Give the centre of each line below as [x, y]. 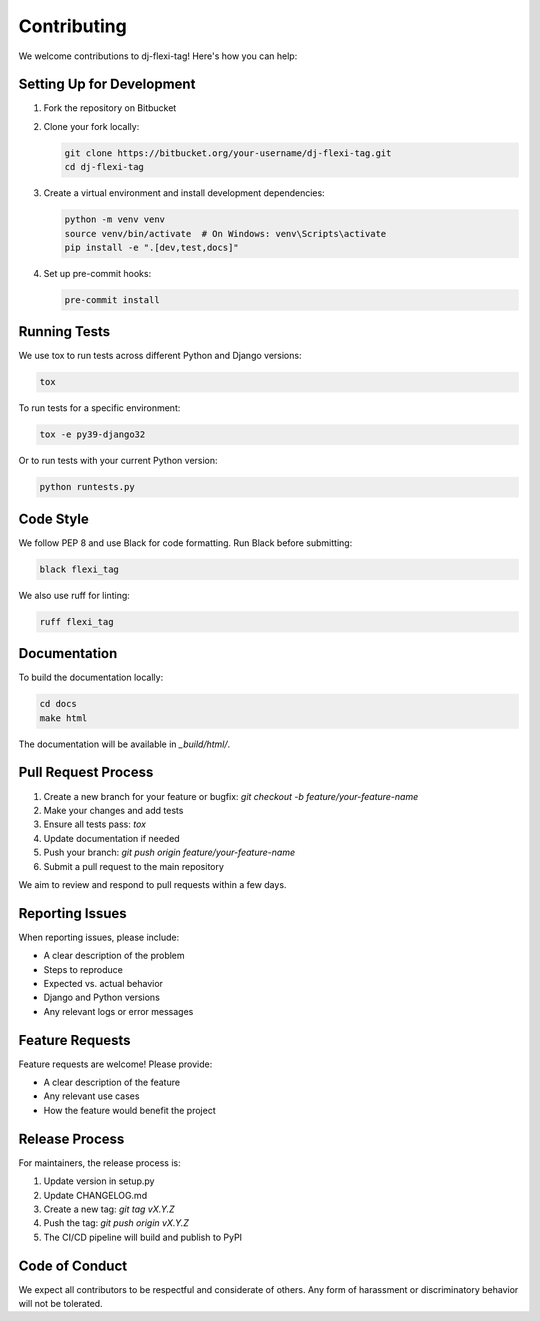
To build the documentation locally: [91, 677]
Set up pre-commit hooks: [97, 273]
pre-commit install [112, 299]
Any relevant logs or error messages [118, 1011]
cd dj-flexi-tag [104, 167]
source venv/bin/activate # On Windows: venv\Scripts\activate [225, 233]
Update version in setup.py [99, 1181]
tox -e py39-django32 [92, 434]
